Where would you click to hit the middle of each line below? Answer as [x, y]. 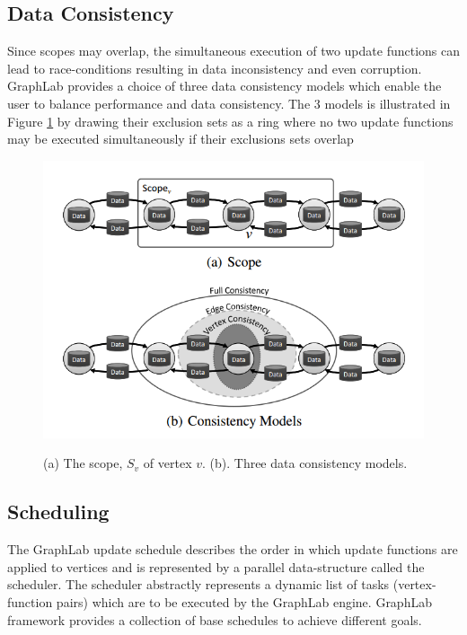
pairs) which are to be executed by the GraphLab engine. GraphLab [244, 601]
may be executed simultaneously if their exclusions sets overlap [181, 139]
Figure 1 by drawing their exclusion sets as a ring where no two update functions [230, 121]
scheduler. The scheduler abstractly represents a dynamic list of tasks [198, 584]
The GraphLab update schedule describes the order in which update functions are [233, 549]
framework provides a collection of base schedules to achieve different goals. [215, 619]
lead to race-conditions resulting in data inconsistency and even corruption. [215, 68]
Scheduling [58, 512]
